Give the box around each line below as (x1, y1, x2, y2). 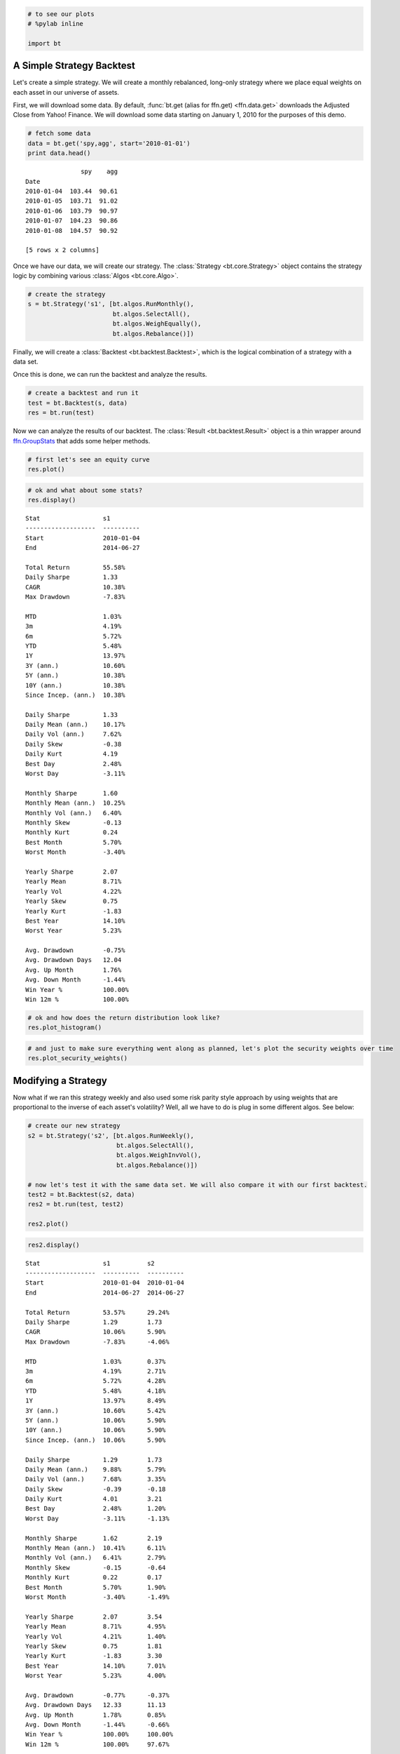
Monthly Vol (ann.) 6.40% (25, 809, 122, 817)
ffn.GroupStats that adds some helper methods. (13, 436, 151, 445)
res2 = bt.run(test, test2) (27, 1200, 124, 1208)
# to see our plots (27, 10, 95, 18)
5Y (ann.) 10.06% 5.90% (25, 1416, 166, 1424)
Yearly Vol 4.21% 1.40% (25, 1632, 166, 1640)
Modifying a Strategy (13, 1074, 108, 1087)
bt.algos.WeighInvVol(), (116, 1151, 202, 1159)
